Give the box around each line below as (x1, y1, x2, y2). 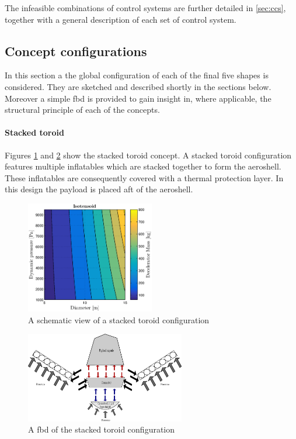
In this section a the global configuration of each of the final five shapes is (5, 69, 269, 81)
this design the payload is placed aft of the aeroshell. (5, 183, 193, 195)
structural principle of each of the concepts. (5, 103, 160, 116)
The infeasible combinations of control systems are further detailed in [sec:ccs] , (5, 2, 286, 13)
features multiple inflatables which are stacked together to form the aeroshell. (5, 160, 281, 172)
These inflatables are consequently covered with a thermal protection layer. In (5, 171, 284, 184)
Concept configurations (5, 42, 147, 60)
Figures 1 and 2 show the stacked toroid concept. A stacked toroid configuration (5, 148, 292, 161)
